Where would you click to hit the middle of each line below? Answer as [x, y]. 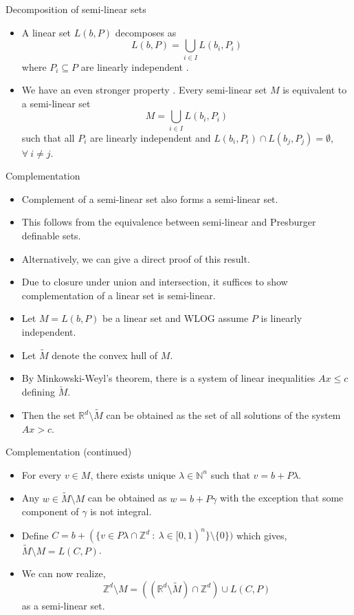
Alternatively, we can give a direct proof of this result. [136, 258]
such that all [48, 137]
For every [42, 474]
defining [38, 392]
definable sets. [51, 235]
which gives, [262, 535]
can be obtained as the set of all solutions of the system [223, 415]
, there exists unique [133, 474]
